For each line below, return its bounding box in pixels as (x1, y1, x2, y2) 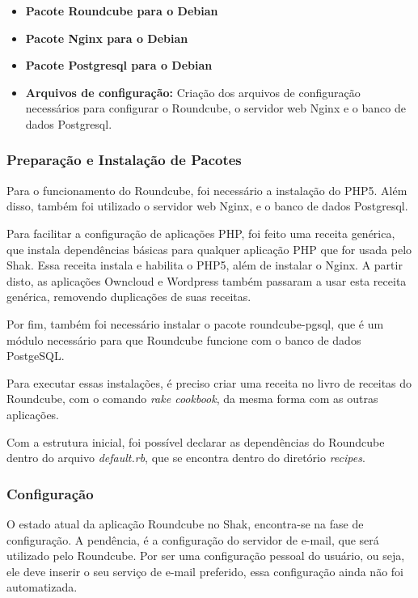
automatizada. (6, 579, 78, 596)
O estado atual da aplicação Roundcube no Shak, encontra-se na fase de (6, 515, 364, 532)
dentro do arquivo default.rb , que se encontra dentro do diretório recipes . (6, 449, 365, 466)
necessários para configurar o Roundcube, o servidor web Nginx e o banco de (25, 100, 406, 117)
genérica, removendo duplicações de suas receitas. (6, 288, 251, 305)
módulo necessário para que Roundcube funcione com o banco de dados (6, 331, 361, 348)
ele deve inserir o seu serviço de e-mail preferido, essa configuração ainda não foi (6, 562, 403, 579)
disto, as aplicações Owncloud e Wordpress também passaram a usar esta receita (6, 272, 407, 289)
